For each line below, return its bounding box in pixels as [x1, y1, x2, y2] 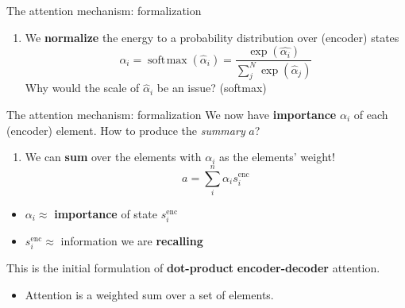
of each [353, 106, 388, 122]
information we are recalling [60, 233, 203, 249]
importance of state [54, 205, 157, 221]
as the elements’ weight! [218, 148, 335, 165]
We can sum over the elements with [25, 148, 202, 165]
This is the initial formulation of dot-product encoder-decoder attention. [6, 260, 380, 276]
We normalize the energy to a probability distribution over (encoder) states [25, 29, 399, 45]
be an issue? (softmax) [156, 79, 267, 96]
